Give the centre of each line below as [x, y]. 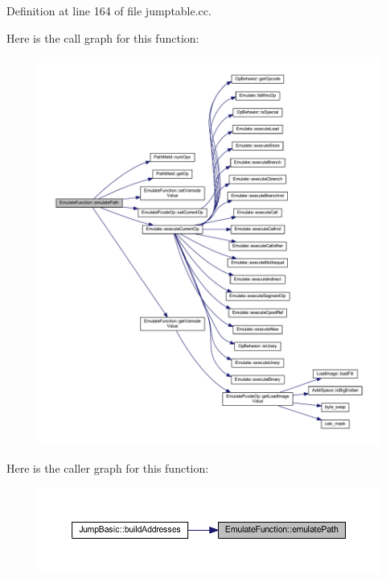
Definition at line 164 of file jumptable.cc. [109, 10]
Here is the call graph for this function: [103, 37]
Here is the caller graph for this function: [108, 468]
